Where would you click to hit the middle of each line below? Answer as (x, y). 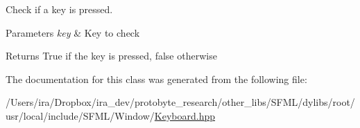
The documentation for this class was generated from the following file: (156, 79)
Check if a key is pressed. (59, 9)
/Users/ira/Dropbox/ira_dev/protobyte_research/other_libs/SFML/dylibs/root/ (180, 102)
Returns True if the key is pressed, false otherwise (111, 56)
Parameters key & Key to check (73, 32)
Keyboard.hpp (185, 115)
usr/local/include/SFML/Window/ (80, 115)
